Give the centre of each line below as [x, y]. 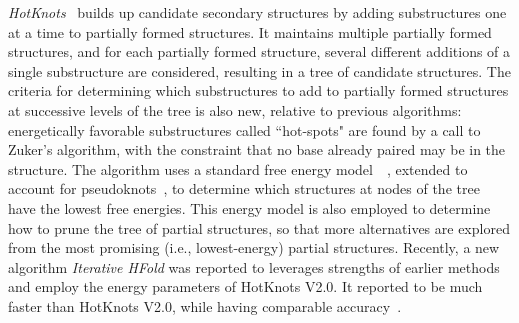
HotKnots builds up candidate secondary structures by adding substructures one [257, 12]
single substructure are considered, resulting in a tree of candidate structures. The [259, 70]
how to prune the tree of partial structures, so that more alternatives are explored [259, 227]
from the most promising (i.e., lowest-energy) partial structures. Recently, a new [254, 247]
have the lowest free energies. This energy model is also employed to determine [249, 207]
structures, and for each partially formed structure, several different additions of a [259, 51]
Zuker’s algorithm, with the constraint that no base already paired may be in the [257, 149]
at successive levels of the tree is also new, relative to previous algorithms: [235, 109]
